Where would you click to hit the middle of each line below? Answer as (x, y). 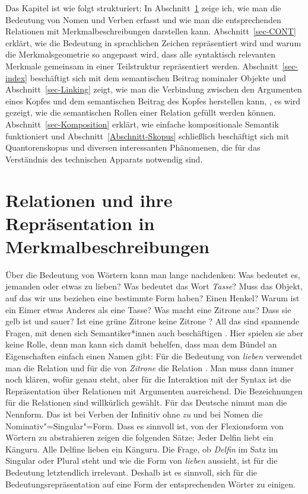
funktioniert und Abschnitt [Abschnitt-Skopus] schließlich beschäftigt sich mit (147, 136)
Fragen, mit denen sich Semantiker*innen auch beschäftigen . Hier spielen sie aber (155, 332)
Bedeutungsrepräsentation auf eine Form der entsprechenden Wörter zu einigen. (150, 484)
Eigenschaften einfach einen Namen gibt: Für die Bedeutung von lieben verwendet (154, 356)
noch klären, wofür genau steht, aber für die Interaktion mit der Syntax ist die (148, 379)
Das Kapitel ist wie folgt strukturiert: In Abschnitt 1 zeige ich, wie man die (143, 8)
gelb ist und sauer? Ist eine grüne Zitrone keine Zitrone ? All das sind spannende (153, 321)
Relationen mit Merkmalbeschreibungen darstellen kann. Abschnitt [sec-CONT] (151, 31)
